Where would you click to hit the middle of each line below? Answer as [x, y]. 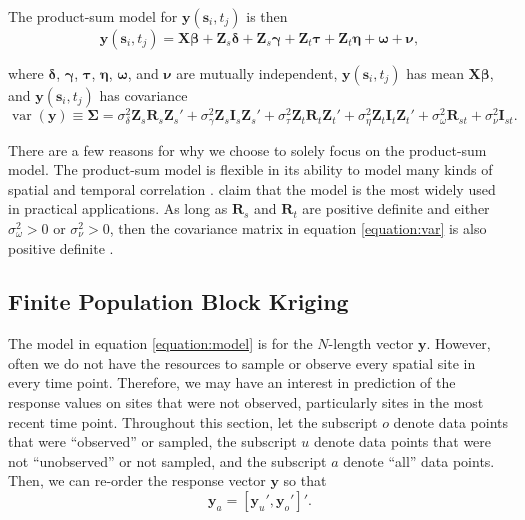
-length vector [371, 343]
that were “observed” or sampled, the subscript [152, 441]
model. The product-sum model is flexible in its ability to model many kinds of [250, 169]
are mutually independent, [257, 73]
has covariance [143, 95]
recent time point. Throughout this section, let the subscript [193, 421]
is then [267, 16]
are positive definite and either [396, 208]
